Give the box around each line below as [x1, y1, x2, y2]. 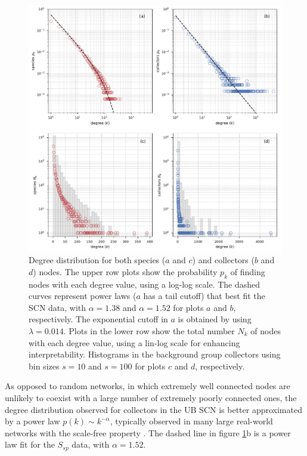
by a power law [5, 415, 60, 427]
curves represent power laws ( [29, 289, 137, 302]
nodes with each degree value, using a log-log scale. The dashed [29, 278, 261, 290]
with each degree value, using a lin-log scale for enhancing [29, 336, 240, 349]
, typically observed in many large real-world [110, 415, 273, 427]
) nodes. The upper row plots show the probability [33, 265, 218, 278]
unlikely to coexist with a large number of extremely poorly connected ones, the [5, 391, 297, 403]
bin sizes [29, 359, 60, 372]
